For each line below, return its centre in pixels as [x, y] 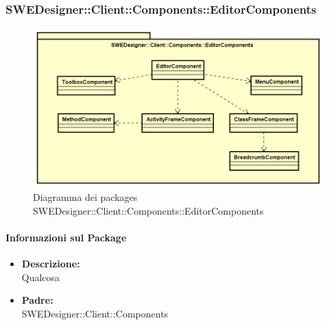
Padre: [37, 300]
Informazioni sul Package [66, 237]
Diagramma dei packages [85, 197]
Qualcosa [41, 277]
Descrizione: [51, 264]
